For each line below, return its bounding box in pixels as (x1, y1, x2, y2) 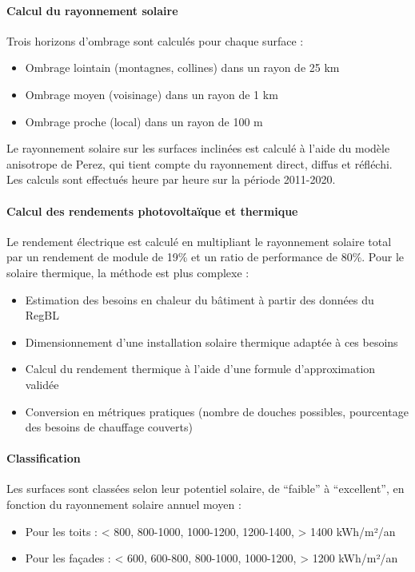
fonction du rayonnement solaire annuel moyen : (6, 496, 241, 513)
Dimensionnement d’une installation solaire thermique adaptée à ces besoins (25, 333, 398, 350)
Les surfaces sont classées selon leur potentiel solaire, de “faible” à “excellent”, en (6, 480, 405, 497)
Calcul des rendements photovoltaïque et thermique (6, 202, 298, 219)
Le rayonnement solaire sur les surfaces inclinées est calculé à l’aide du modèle (6, 140, 390, 157)
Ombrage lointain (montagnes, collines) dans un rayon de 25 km (25, 59, 340, 76)
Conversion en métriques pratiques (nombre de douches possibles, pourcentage (25, 403, 409, 419)
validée (25, 375, 59, 392)
